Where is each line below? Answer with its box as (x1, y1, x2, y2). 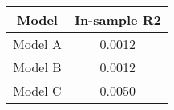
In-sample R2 (74, 10, 161, 29)
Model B (13, 58, 62, 76)
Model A (13, 35, 62, 53)
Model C (13, 81, 62, 100)
